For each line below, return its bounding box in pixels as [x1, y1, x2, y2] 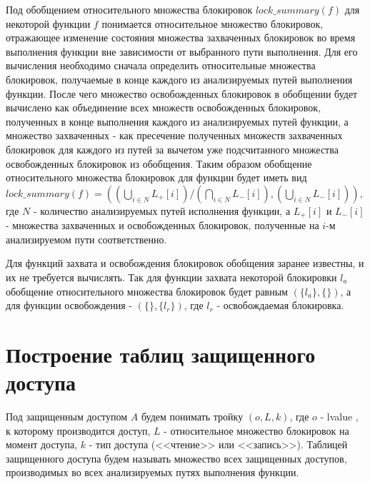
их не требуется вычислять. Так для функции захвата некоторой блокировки [6, 269, 337, 284]
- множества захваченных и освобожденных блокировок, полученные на [6, 218, 319, 233]
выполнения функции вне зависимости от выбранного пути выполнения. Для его [6, 44, 358, 59]
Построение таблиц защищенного [6, 339, 316, 368]
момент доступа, [6, 437, 78, 452]
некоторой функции [6, 16, 91, 31]
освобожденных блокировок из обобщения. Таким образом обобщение [6, 156, 312, 171]
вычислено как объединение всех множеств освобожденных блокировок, [6, 100, 321, 115]
